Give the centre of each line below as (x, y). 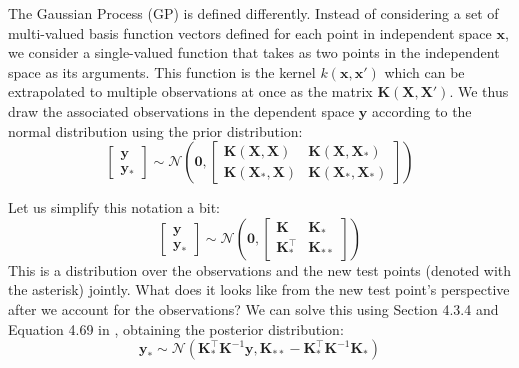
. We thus (479, 91)
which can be (424, 71)
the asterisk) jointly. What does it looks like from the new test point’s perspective (259, 289)
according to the (421, 110)
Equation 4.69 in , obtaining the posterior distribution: (176, 328)
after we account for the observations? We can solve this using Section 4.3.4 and (253, 308)
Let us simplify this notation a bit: (114, 207)
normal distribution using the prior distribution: (155, 130)
